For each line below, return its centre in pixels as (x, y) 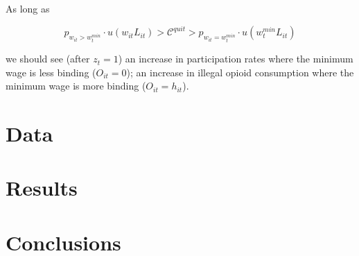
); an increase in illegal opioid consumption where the (240, 72)
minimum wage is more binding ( (76, 86)
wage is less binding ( (51, 72)
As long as (28, 8)
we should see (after (48, 59)
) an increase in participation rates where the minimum (236, 59)
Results (42, 188)
